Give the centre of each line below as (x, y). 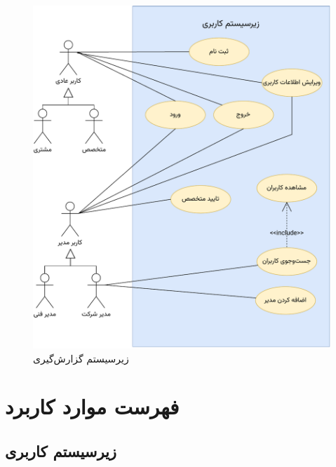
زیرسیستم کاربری (61, 451)
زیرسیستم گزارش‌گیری (81, 358)
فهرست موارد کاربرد (92, 406)
